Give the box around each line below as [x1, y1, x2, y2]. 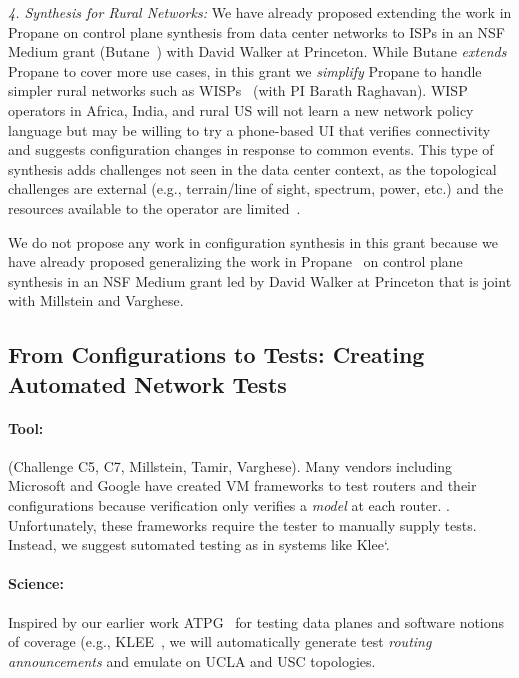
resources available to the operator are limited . [8, 197, 301, 218]
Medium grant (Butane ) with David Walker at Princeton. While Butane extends [8, 41, 507, 62]
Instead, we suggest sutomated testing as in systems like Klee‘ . [8, 534, 390, 555]
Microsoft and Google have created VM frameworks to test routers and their [8, 475, 477, 496]
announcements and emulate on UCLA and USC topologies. [8, 650, 376, 671]
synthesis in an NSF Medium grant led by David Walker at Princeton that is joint [8, 270, 512, 291]
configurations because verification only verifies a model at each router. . [8, 495, 450, 516]
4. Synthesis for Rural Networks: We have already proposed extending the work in [8, 2, 512, 22]
